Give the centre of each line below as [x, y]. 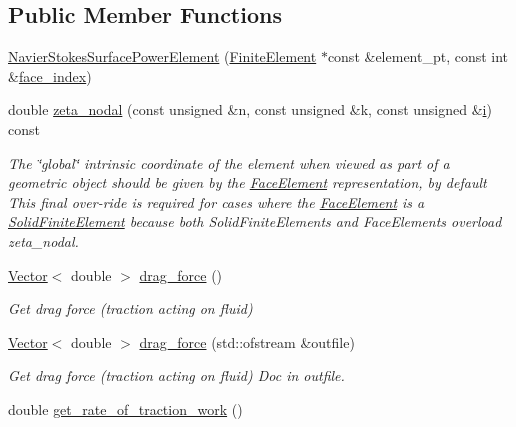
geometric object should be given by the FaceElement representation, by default [247, 182]
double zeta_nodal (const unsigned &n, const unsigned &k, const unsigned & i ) [250, 109]
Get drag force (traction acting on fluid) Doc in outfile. [176, 375]
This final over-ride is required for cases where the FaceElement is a [216, 201]
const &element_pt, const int [418, 56]
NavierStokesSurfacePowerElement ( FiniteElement [162, 56]
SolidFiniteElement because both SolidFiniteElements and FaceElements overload [255, 221]
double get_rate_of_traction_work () [125, 408]
